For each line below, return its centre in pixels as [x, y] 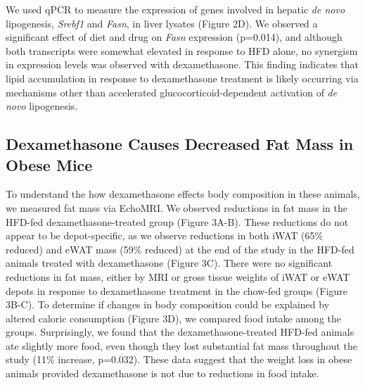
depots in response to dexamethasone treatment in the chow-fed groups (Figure [177, 290]
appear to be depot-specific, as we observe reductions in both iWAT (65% [165, 235]
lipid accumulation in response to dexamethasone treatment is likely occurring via [182, 78]
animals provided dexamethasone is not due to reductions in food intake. [162, 373]
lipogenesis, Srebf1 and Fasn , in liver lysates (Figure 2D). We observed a [162, 23]
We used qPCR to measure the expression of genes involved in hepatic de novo [175, 9]
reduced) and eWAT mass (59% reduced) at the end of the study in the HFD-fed [180, 249]
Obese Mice [49, 164]
